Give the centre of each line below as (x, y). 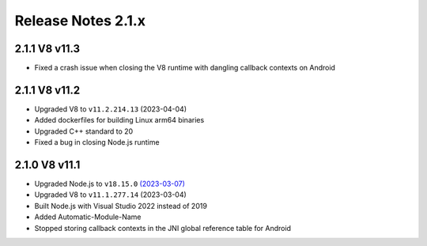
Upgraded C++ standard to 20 (84, 131)
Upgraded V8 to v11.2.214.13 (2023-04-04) (111, 109)
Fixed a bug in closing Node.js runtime (97, 142)
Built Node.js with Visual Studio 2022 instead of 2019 (121, 206)
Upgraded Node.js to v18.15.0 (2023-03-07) (110, 184)
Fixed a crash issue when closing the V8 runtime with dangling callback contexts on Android (185, 68)
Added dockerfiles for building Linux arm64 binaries (119, 120)
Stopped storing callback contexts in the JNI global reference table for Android (163, 228)
